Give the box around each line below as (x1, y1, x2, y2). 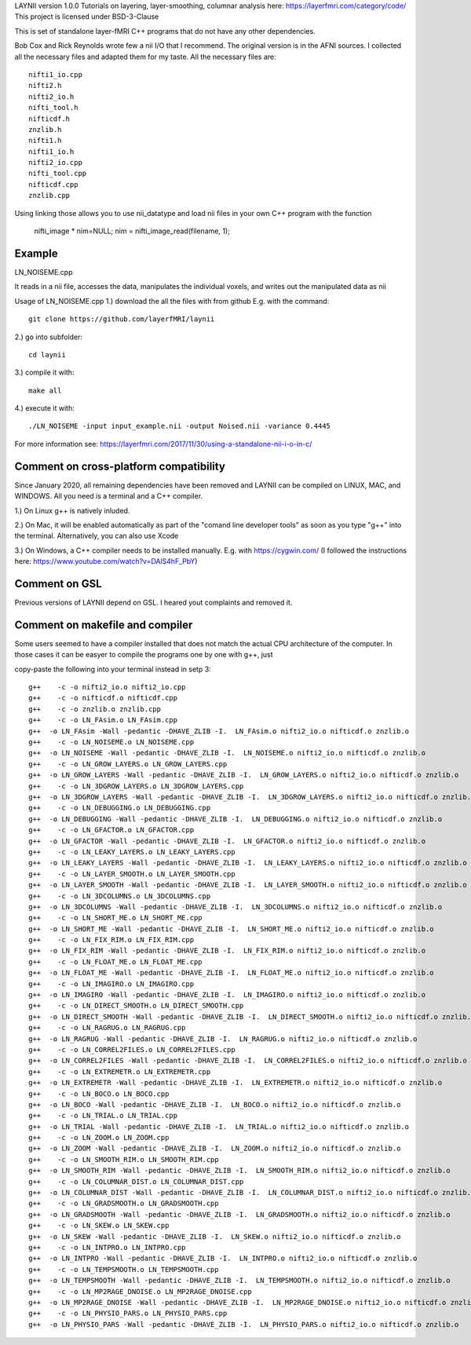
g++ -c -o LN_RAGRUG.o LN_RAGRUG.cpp (28, 1023, 186, 1033)
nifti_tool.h (28, 103, 78, 112)
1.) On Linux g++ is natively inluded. (14, 506, 130, 515)
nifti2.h (28, 81, 62, 90)
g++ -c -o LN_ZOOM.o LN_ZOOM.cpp (28, 1133, 170, 1142)
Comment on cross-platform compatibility (14, 459, 225, 473)
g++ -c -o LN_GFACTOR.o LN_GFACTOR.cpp (28, 825, 195, 835)
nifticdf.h (28, 114, 71, 123)
